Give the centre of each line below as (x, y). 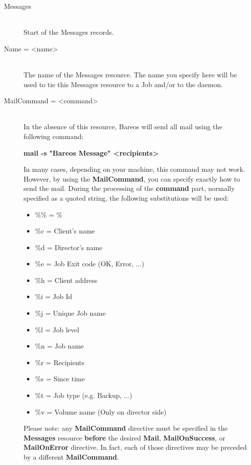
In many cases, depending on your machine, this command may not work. (134, 169)
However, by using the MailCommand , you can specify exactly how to (132, 178)
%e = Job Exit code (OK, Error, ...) (90, 264)
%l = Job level (57, 329)
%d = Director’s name (69, 247)
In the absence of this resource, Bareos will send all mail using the (123, 127)
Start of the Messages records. (69, 32)
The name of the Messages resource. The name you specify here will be (130, 74)
